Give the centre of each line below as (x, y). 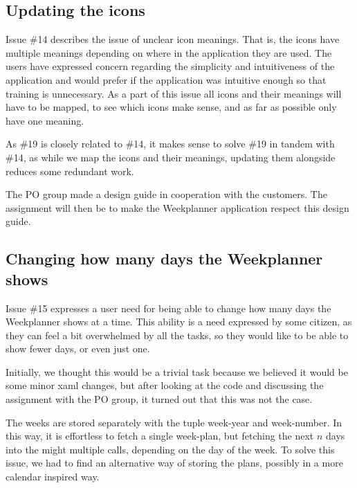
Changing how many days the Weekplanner (164, 259)
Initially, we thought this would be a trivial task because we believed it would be (177, 371)
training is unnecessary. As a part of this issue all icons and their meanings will (174, 93)
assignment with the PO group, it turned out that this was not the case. (159, 399)
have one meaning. (45, 120)
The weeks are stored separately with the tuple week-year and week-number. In (174, 422)
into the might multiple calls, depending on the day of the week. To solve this (170, 449)
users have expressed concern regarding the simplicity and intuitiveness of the (170, 66)
